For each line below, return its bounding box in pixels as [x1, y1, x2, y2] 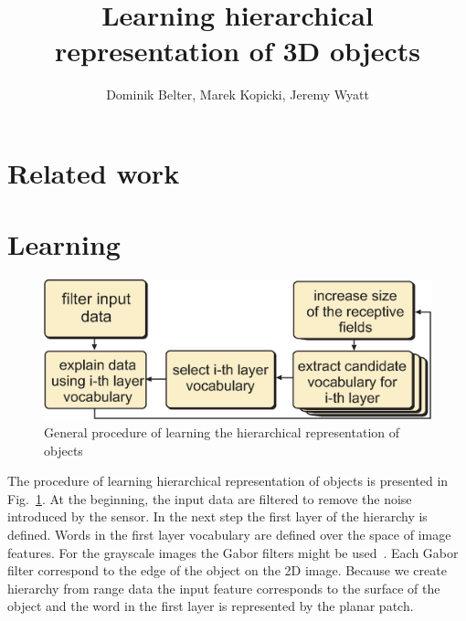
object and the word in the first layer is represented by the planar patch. [7, 596, 414, 616]
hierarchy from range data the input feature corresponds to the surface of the [7, 578, 440, 597]
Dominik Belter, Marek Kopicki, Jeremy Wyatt [106, 85, 369, 104]
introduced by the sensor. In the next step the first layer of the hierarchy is [7, 507, 428, 526]
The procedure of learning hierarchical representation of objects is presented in [7, 471, 449, 490]
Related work [7, 153, 180, 191]
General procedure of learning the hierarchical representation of [44, 423, 400, 442]
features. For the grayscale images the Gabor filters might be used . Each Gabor [7, 542, 459, 562]
